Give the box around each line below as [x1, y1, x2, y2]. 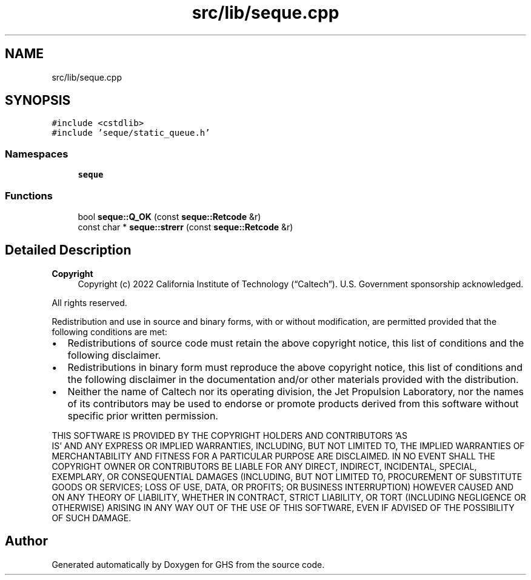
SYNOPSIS [5, 93, 71, 108]
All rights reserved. [52, 297, 127, 308]
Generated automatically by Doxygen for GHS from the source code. [52, 559, 325, 570]
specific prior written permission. [67, 409, 218, 422]
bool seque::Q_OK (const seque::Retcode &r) [78, 211, 261, 222]
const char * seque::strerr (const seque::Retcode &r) [78, 221, 293, 232]
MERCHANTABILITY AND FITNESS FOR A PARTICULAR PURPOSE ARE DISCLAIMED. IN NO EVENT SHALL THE [52, 450, 495, 461]
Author [5, 533, 48, 549]
